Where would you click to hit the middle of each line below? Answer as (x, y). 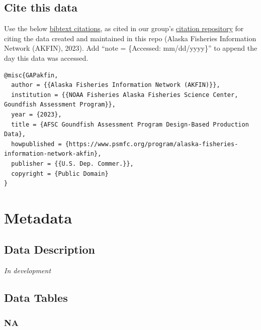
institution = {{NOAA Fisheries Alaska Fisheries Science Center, (125, 95)
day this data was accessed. (46, 58)
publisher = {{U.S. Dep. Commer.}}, (72, 163)
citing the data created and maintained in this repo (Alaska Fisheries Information (130, 38)
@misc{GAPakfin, (31, 75)
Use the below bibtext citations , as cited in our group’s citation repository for (124, 28)
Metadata (38, 217)
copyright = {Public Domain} (60, 174)
